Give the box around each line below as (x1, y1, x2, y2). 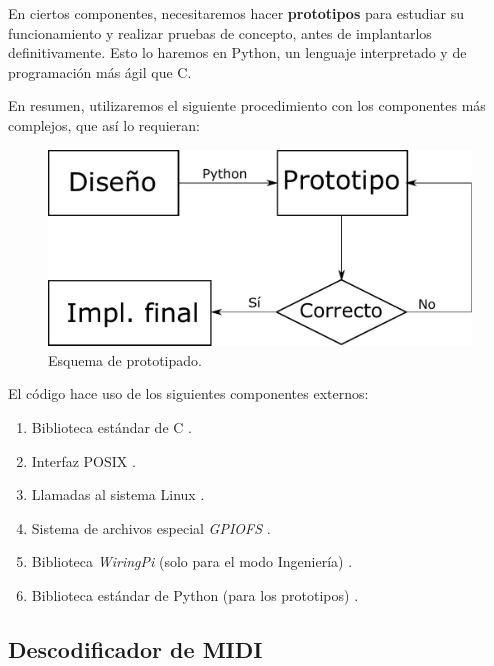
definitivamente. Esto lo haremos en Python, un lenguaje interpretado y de (8, 42, 467, 63)
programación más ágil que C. (8, 61, 192, 82)
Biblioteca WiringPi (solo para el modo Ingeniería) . (31, 551, 353, 572)
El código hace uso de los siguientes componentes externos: (8, 383, 369, 404)
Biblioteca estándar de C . (31, 417, 192, 438)
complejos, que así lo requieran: (8, 114, 200, 135)
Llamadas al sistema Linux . (31, 484, 205, 505)
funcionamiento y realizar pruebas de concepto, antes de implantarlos (8, 22, 432, 43)
